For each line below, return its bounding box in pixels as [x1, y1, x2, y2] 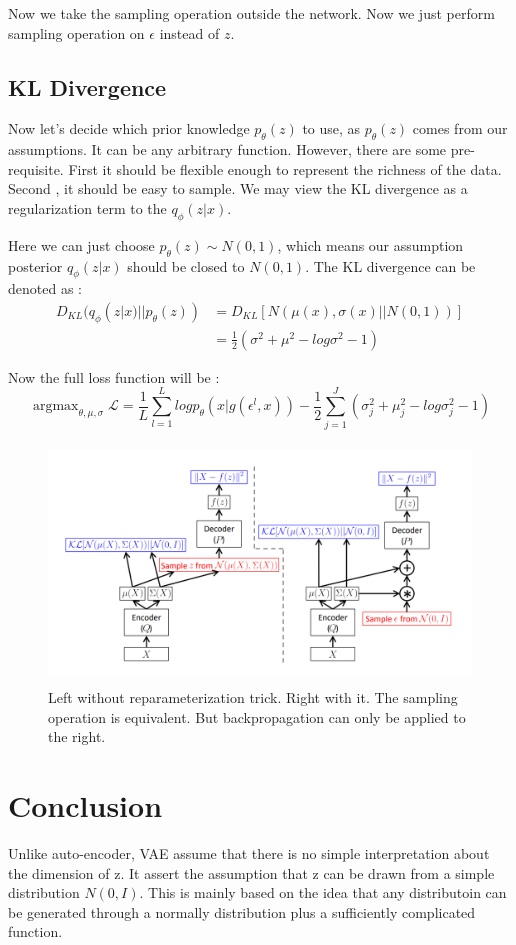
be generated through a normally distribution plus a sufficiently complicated [8, 901, 476, 922]
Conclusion [8, 785, 163, 826]
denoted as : [8, 278, 82, 299]
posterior [8, 255, 63, 276]
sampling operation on [8, 22, 145, 43]
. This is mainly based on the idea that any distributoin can [139, 882, 507, 903]
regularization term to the [8, 197, 167, 218]
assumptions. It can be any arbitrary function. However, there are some [8, 139, 447, 160]
